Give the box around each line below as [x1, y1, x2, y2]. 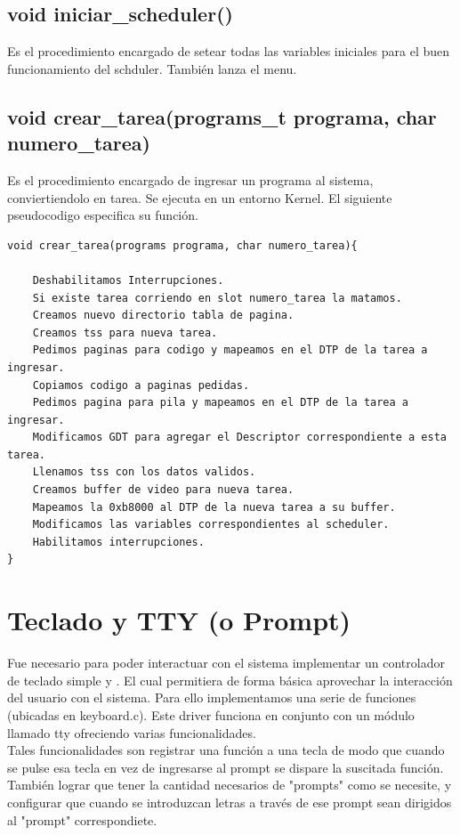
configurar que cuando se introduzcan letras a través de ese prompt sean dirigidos [7, 792, 452, 811]
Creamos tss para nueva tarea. [32, 326, 218, 339]
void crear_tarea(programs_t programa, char [7, 102, 437, 130]
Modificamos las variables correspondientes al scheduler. [32, 518, 390, 531]
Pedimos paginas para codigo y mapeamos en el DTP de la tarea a [32, 344, 428, 357]
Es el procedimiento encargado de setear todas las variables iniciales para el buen [7, 42, 450, 61]
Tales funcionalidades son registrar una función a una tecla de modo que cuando [7, 741, 445, 759]
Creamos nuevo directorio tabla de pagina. [32, 309, 295, 322]
